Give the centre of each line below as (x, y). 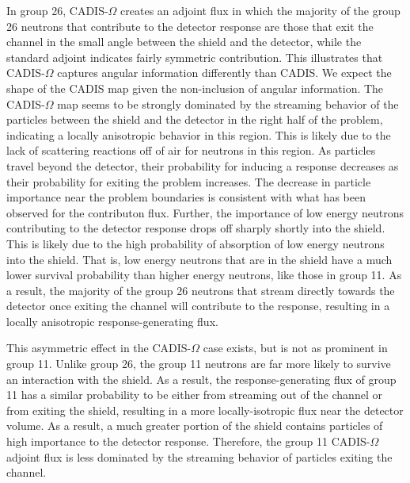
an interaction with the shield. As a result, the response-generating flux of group (201, 379)
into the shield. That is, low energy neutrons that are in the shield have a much (199, 259)
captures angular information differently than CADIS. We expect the (224, 73)
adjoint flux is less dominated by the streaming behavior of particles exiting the (199, 456)
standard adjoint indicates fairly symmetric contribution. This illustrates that (195, 57)
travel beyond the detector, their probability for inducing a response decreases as (203, 165)
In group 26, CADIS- (57, 10)
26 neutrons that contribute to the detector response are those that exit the (190, 26)
